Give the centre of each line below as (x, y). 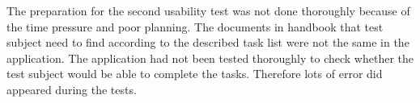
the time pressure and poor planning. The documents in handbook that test (195, 26)
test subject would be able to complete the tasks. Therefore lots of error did (195, 74)
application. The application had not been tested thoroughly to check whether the (210, 58)
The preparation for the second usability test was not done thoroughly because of (208, 10)
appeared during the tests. (72, 89)
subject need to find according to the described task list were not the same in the (208, 42)
